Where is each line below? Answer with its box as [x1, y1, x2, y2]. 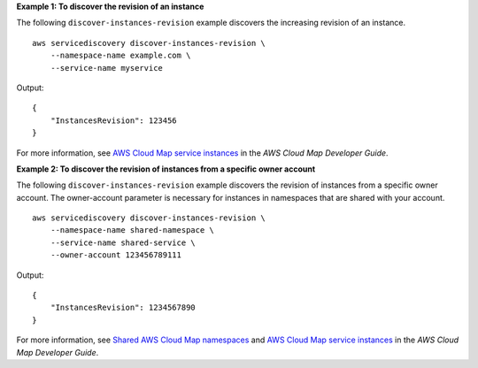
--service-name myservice [50, 63, 164, 73]
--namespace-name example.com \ [50, 50, 191, 61]
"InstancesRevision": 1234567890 [50, 303, 197, 313]
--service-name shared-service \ [50, 237, 197, 248]
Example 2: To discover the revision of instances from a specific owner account [16, 164, 316, 174]
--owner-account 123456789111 [50, 250, 181, 260]
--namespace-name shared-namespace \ [50, 226, 214, 235]
